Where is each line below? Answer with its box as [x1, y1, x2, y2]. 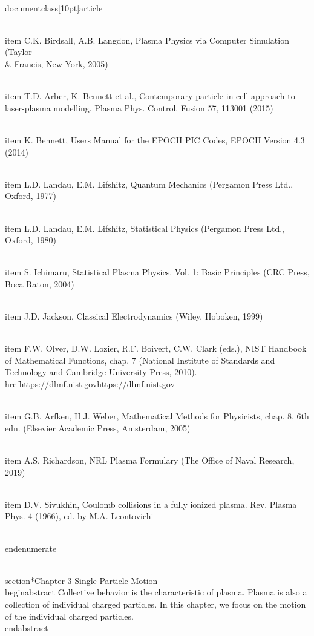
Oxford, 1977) [5, 189, 56, 202]
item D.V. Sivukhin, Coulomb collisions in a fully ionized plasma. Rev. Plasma [5, 497, 297, 510]
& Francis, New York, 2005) [5, 57, 108, 70]
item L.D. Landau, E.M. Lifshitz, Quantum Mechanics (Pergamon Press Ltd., [5, 177, 293, 190]
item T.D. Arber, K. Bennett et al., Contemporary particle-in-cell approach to [5, 90, 295, 102]
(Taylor [5, 45, 32, 58]
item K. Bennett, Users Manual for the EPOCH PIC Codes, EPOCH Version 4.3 [5, 133, 305, 146]
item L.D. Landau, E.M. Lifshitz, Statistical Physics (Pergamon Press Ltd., [5, 221, 284, 234]
